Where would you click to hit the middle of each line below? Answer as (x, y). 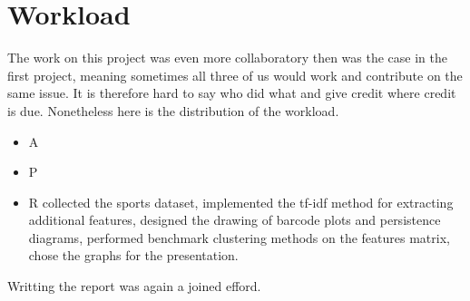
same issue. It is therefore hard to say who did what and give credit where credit (232, 93)
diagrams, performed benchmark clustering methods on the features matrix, (239, 237)
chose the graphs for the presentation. (133, 255)
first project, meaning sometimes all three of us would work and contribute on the (235, 75)
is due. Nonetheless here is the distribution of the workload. (173, 110)
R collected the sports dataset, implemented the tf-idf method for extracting (241, 202)
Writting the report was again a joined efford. (134, 286)
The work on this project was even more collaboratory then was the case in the (228, 58)
